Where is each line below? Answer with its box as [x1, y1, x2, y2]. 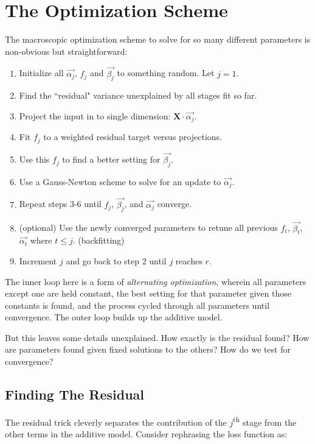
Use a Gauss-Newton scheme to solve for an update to [19, 175, 221, 188]
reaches [175, 254, 202, 267]
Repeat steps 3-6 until [19, 197, 102, 210]
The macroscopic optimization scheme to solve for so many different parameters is [5, 33, 311, 46]
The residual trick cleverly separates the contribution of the [5, 415, 227, 428]
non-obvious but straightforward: [5, 44, 128, 57]
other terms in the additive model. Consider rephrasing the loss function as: [5, 428, 288, 440]
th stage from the [233, 414, 297, 428]
